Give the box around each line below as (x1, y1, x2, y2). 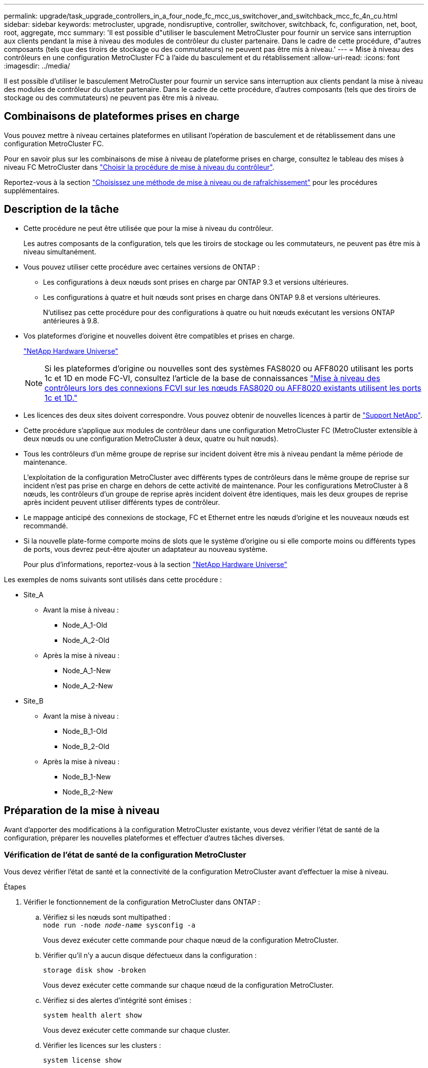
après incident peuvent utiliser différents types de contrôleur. (23, 498, 220, 506)
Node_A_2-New (63, 681, 113, 690)
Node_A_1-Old (63, 620, 107, 629)
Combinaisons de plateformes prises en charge (4, 110, 240, 123)
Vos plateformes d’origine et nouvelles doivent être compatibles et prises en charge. (23, 331, 295, 340)
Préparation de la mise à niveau (4, 804, 160, 817)
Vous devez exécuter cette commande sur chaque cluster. (43, 1026, 231, 1035)
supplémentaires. (4, 186, 60, 195)
